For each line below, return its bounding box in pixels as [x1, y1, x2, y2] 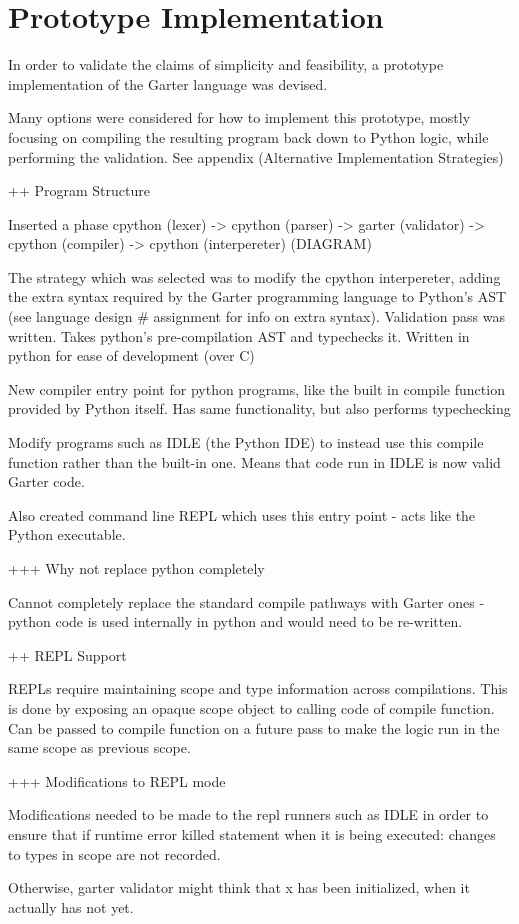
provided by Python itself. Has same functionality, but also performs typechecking [8, 398, 511, 419]
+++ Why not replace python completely [8, 558, 265, 578]
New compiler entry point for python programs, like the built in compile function [8, 378, 505, 399]
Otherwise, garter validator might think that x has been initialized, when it [8, 877, 470, 898]
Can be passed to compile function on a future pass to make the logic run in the [8, 717, 500, 738]
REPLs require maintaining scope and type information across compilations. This [8, 678, 508, 699]
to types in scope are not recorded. [8, 843, 221, 864]
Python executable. [8, 524, 126, 545]
